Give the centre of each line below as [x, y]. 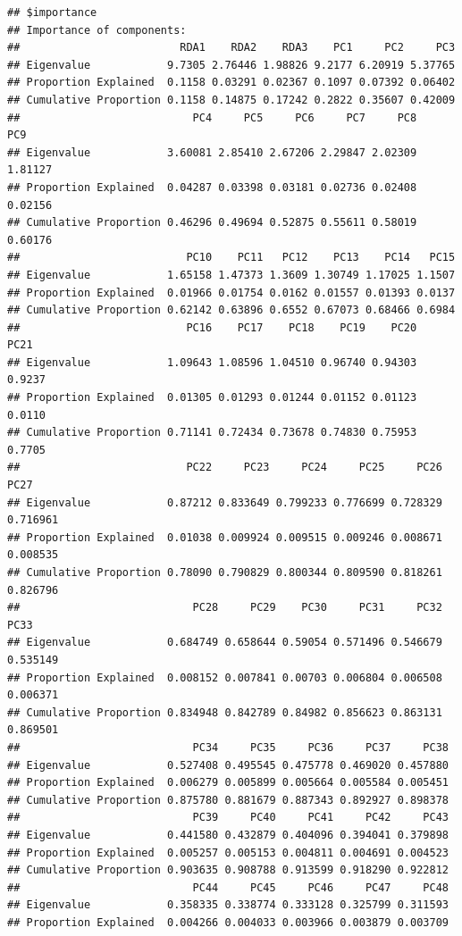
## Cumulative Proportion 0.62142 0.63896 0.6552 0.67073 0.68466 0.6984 [231, 310]
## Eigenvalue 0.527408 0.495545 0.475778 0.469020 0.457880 [228, 765]
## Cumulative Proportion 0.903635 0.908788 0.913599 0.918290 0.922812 [228, 870]
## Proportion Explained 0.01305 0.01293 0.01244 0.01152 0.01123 [212, 398]
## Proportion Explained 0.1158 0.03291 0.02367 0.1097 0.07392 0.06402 [231, 83]
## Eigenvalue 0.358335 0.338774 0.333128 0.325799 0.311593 [228, 905]
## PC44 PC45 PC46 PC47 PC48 [228, 887]
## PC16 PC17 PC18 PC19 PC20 [212, 327]
